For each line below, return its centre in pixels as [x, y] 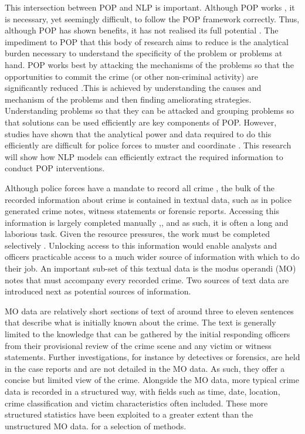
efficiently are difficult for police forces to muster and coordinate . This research [148, 145]
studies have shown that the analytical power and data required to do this [138, 133]
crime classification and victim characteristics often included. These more [136, 403]
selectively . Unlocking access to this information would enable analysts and [141, 245]
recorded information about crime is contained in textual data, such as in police [148, 199]
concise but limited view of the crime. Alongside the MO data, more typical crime [152, 380]
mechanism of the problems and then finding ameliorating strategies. [128, 99]
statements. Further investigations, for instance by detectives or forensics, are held [152, 357]
